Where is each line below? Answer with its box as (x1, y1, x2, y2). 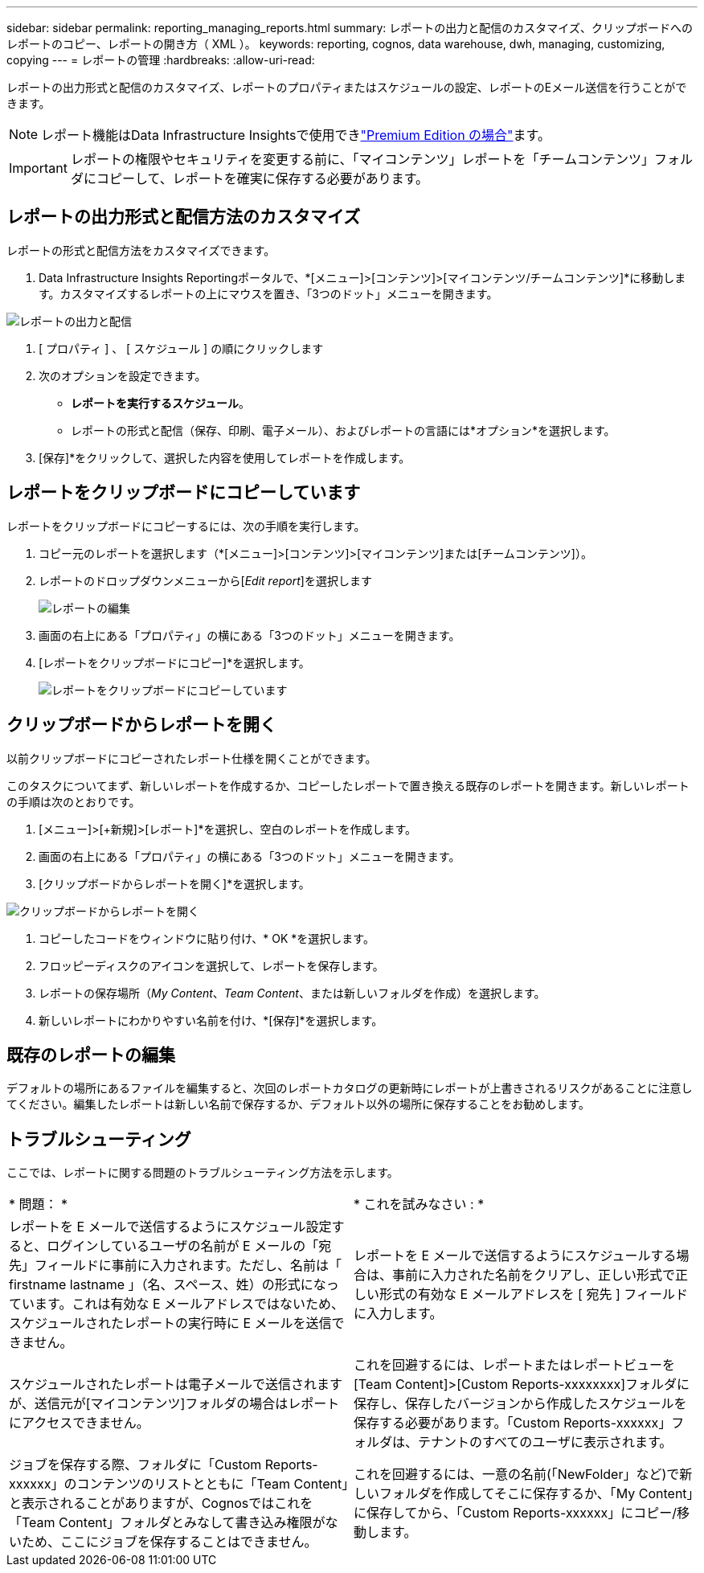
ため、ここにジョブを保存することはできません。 (22, 1534, 317, 1550)
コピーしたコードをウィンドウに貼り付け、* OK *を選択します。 (39, 931, 375, 945)
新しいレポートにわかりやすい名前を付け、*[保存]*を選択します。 (39, 1013, 383, 1027)
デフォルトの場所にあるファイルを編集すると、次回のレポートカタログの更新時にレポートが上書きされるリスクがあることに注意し (6, 1081, 693, 1096)
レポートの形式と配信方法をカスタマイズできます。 (6, 243, 276, 257)
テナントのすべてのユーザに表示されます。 (418, 1434, 673, 1451)
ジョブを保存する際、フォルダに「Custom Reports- (9, 1456, 318, 1473)
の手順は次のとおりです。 (6, 794, 141, 809)
